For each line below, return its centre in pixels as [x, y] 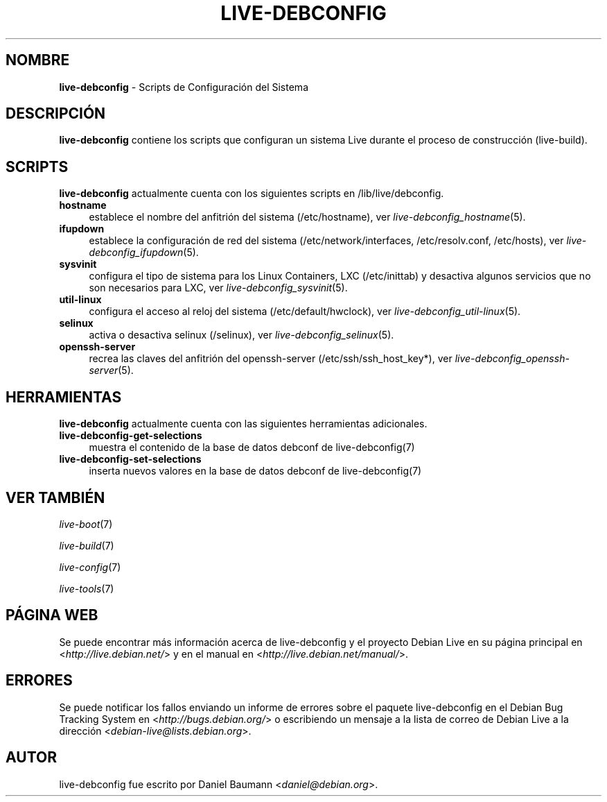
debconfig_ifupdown [136, 253]
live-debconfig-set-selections [130, 459]
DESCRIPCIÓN [56, 114]
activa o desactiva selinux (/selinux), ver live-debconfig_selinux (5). [241, 335]
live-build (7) [87, 545]
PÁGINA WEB [52, 615]
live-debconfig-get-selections [131, 436]
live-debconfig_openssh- [512, 359]
